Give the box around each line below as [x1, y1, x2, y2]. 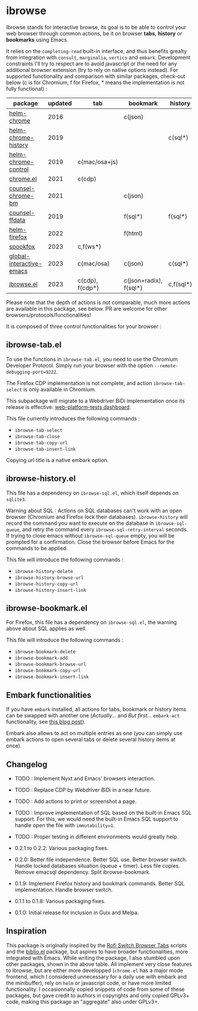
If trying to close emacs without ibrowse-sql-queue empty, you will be [6, 532, 175, 539]
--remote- [154, 363, 179, 369]
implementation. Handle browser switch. [14, 886, 113, 893]
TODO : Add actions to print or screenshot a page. [14, 798, 137, 805]
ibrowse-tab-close [14, 433, 60, 440]
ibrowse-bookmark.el [6, 603, 88, 613]
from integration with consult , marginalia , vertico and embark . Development [6, 54, 190, 61]
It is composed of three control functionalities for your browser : [6, 322, 161, 330]
